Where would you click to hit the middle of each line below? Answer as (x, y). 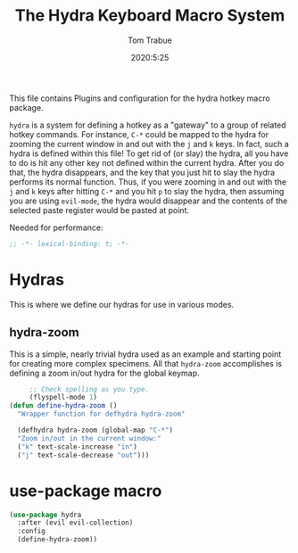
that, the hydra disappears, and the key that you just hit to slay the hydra (142, 172)
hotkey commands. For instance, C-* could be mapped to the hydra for (139, 134)
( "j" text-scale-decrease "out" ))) (83, 455)
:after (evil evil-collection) (75, 523)
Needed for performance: (56, 227)
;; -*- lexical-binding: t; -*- (69, 243)
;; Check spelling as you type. (89, 389)
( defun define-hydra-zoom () (63, 406)
